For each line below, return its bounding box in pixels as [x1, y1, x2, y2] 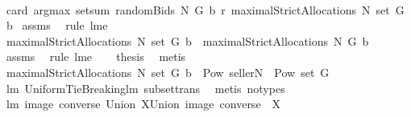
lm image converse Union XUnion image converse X [6, 95, 281, 112]
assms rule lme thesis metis [6, 48, 186, 65]
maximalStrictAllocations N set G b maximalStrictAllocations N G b [6, 32, 369, 49]
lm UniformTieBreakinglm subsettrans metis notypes [6, 79, 285, 96]
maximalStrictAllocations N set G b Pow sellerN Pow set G [6, 63, 330, 80]
